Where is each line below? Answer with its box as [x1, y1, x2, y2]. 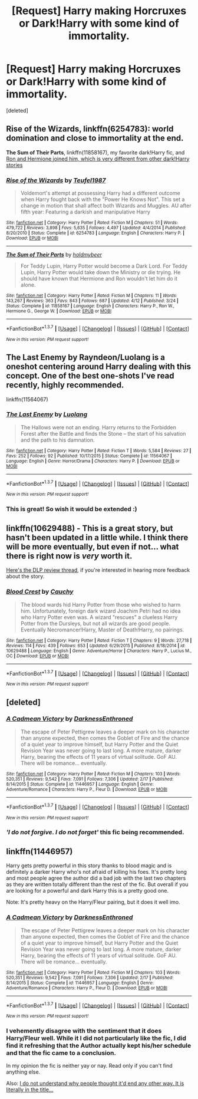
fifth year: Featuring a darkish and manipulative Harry [20, 208, 150, 216]
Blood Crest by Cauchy [6, 588, 74, 596]
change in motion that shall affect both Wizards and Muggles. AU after [20, 202, 192, 209]
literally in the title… [6, 1086, 54, 1093]
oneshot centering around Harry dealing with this [6, 361, 192, 372]
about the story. [6, 573, 45, 580]
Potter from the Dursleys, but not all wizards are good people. [20, 620, 171, 627]
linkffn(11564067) [6, 396, 48, 403]
